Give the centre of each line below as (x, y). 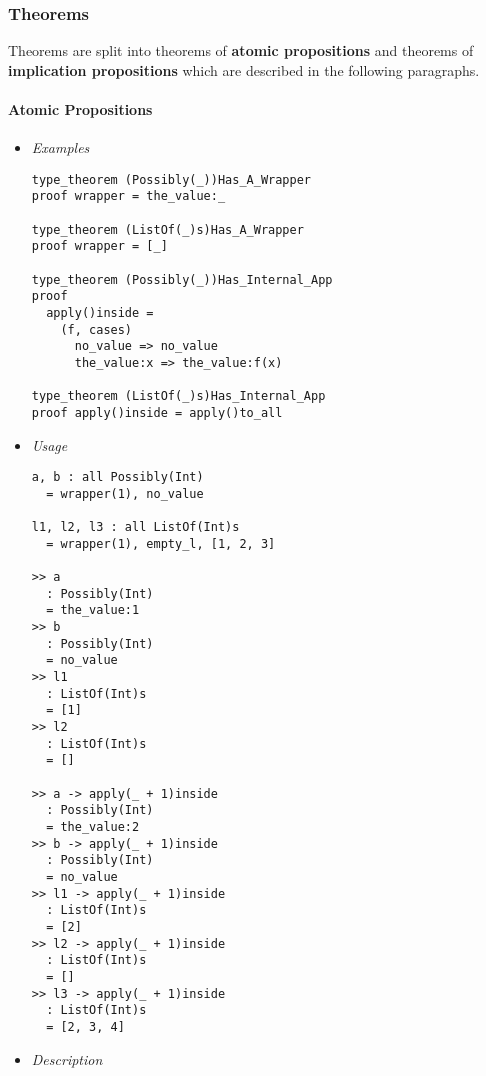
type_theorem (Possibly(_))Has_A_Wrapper (171, 179)
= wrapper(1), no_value (125, 493)
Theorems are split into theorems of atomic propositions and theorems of (241, 50)
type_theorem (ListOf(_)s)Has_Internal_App (178, 396)
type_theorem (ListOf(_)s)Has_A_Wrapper (167, 229)
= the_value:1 (93, 610)
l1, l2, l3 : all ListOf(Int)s (135, 527)
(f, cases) (96, 329)
